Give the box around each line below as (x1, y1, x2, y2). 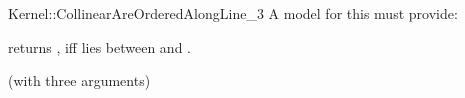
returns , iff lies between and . (8, 36, 191, 57)
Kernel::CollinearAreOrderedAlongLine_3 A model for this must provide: (8, 3, 458, 23)
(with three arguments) (8, 70, 151, 91)
